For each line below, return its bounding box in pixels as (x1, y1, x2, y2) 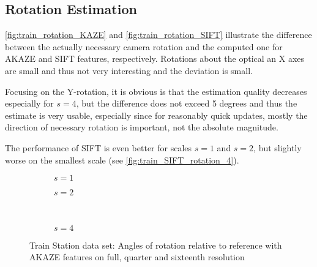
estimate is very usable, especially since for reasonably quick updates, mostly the (5, 108, 308, 121)
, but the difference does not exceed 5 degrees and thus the (76, 97, 297, 110)
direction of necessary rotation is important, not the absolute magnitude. (5, 121, 278, 133)
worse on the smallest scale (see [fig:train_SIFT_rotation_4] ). (5, 153, 239, 166)
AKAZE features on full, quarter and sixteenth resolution (29, 250, 245, 263)
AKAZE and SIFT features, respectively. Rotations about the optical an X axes (5, 52, 305, 65)
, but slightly (253, 141, 302, 154)
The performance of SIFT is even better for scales (5, 141, 192, 154)
